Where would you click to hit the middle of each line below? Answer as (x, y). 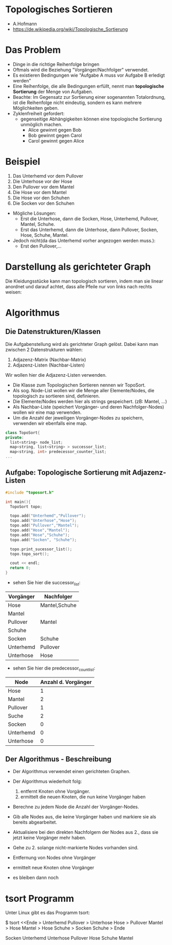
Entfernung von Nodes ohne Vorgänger (54, 857)
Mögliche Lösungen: (34, 213)
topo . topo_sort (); (30, 554)
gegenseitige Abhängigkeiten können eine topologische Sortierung (91, 119)
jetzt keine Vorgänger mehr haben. (49, 838)
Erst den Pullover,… (41, 246)
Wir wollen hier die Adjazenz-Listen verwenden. (56, 375)
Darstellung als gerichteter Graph (78, 267)
